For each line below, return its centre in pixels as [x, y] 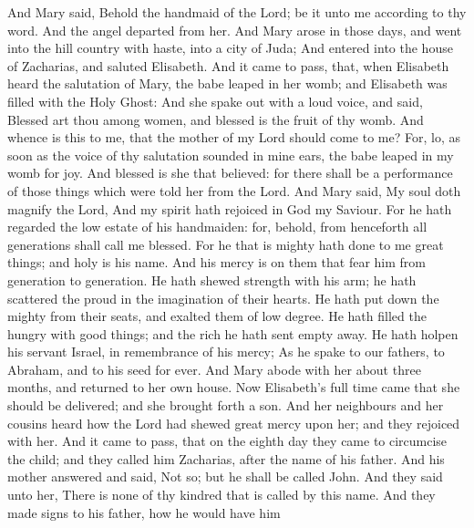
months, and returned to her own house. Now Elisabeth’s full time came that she [234, 387]
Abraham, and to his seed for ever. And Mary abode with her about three [214, 369]
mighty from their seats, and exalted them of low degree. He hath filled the [217, 316]
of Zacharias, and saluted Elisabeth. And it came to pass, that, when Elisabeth [228, 65]
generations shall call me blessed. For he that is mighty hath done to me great [226, 244]
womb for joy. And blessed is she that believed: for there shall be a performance [230, 173]
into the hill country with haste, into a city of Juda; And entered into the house [230, 48]
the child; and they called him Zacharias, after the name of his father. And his [226, 458]
